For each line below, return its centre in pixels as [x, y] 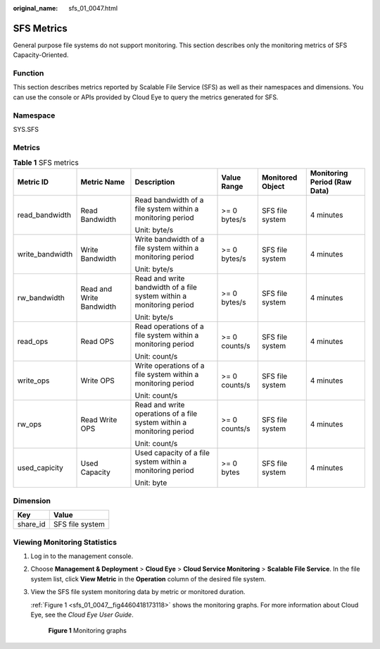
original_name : [36, 8]
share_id [31, 524]
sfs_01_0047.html [93, 8]
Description [155, 182]
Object [273, 187]
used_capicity [40, 468]
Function [28, 73]
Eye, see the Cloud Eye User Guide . [82, 614]
